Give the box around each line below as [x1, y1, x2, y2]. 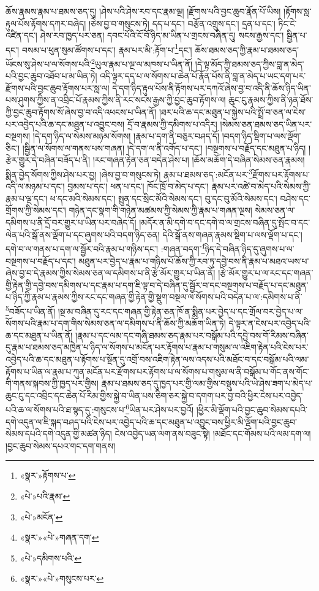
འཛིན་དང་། [6, 29, 37, 42]
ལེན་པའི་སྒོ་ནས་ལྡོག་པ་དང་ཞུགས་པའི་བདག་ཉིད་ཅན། [6, 228, 160, 241]
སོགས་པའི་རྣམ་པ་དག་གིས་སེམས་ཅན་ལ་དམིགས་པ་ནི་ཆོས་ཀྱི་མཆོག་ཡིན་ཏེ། [6, 317, 226, 330]
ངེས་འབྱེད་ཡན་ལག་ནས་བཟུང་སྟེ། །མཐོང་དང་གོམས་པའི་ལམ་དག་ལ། [114, 427, 311, 440]
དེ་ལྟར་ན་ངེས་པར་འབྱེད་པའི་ [228, 317, 311, 330]
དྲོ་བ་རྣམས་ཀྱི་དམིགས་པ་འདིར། [127, 117, 217, 130]
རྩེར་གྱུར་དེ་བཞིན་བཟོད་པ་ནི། [6, 153, 90, 166]
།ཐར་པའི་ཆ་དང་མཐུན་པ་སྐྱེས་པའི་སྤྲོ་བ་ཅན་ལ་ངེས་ [159, 106, 306, 118]
